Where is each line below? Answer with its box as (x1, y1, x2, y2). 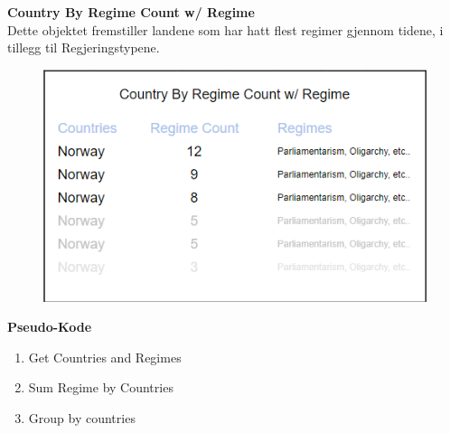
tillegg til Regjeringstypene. (7, 38, 160, 57)
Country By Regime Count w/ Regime (7, 3, 255, 21)
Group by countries (28, 408, 136, 427)
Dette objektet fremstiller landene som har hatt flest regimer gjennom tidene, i (7, 20, 444, 39)
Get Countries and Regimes (28, 347, 182, 366)
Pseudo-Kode (7, 317, 92, 336)
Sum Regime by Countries (28, 378, 173, 397)
